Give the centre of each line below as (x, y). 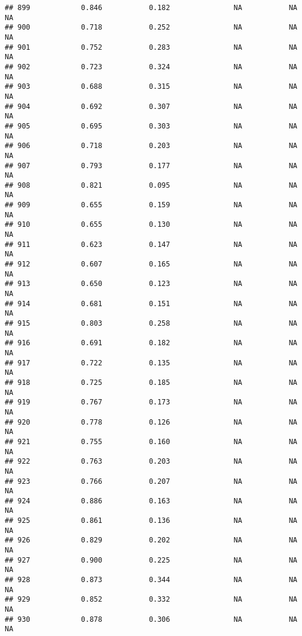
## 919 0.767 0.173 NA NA (151, 402)
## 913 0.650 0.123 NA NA (151, 284)
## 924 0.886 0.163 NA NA (151, 501)
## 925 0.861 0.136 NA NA (151, 521)
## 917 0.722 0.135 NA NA (151, 363)
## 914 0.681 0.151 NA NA (151, 303)
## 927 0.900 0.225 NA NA (151, 560)
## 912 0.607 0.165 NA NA (151, 264)
